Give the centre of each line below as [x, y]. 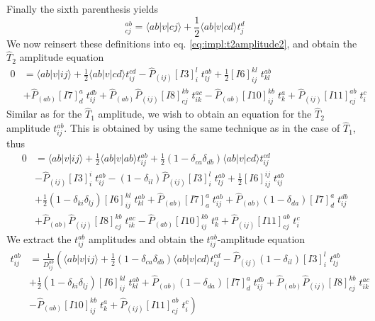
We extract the [39, 239]
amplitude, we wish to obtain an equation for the [205, 114]
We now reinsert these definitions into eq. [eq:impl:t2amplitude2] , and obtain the [182, 43]
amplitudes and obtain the [146, 239]
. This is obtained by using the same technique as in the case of [202, 128]
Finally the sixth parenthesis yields [83, 9]
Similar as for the [44, 114]
